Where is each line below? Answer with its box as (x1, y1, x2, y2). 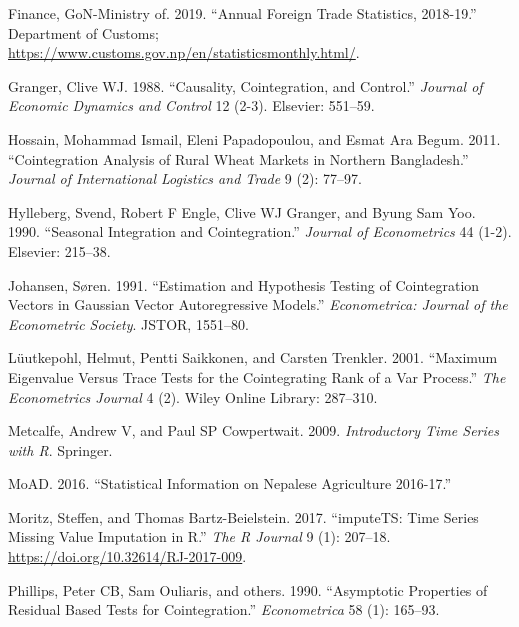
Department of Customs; (8, 22, 159, 43)
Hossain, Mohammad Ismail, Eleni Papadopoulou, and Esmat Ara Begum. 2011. (8, 128, 501, 149)
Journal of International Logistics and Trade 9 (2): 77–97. (8, 168, 362, 189)
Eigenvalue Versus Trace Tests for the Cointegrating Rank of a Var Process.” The (8, 366, 506, 387)
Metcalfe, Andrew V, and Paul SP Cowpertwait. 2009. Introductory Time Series (8, 420, 499, 441)
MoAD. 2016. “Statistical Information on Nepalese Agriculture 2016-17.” (8, 473, 452, 494)
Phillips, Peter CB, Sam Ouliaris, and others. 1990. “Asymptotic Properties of (8, 579, 488, 600)
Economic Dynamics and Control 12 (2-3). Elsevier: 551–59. (8, 95, 375, 116)
